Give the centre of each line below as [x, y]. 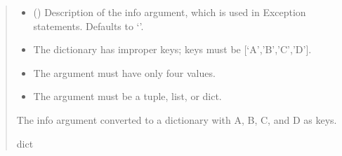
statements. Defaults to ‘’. [88, 26]
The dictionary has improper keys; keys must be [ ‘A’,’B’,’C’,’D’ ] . [172, 49]
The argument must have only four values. [124, 72]
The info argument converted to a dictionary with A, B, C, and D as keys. [177, 119]
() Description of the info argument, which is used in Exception [170, 12]
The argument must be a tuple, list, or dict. [127, 96]
